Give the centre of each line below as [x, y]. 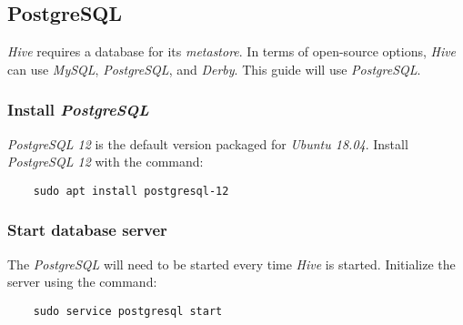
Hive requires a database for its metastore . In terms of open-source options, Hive [232, 51]
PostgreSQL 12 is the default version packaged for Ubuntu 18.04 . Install [208, 143]
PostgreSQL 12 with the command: [106, 162]
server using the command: [82, 282]
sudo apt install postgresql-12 [131, 191]
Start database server [87, 230]
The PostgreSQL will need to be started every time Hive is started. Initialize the [231, 264]
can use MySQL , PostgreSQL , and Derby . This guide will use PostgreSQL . [214, 69]
